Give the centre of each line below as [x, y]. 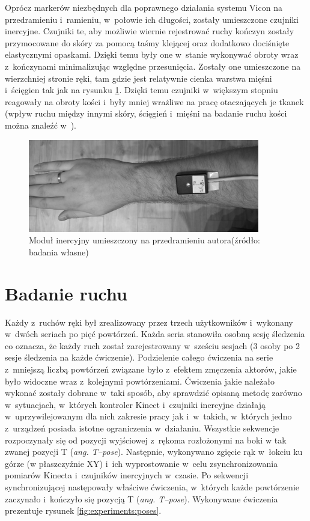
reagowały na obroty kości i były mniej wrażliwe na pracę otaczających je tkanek [154, 101]
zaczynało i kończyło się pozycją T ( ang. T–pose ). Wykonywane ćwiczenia [141, 498]
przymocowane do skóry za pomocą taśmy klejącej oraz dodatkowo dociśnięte [147, 42]
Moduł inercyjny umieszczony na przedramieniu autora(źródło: [144, 240]
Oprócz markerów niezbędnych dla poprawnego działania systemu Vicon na [144, 7]
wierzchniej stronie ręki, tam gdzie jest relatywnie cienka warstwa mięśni [138, 78]
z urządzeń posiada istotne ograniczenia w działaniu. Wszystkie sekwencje [142, 428]
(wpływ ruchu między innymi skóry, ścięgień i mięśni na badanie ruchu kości [146, 113]
